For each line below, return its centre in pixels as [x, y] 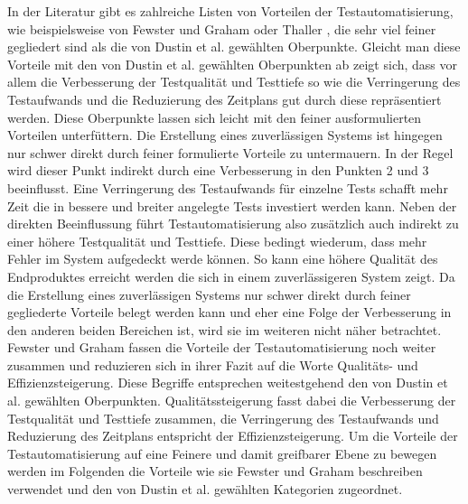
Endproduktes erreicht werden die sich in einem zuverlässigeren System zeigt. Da [231, 276]
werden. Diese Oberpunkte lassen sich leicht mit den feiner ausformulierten [215, 117]
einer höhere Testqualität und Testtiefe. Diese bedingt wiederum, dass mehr [217, 241]
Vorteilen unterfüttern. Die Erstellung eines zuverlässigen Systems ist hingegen [225, 135]
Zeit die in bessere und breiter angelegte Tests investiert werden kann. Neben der [232, 205]
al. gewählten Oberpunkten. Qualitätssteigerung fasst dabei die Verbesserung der [232, 401]
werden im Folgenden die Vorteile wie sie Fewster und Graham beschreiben [215, 471]
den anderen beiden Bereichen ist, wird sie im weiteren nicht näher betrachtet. [225, 329]
